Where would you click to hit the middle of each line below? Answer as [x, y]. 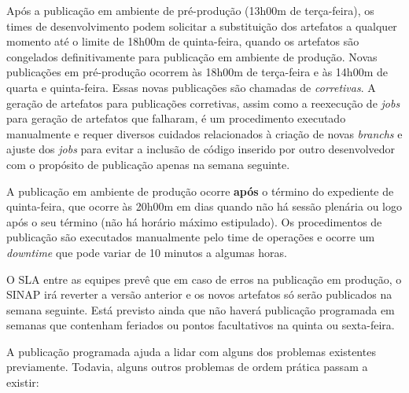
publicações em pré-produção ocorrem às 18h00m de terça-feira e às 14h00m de [197, 72]
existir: [23, 382]
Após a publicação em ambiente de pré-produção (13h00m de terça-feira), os [190, 10]
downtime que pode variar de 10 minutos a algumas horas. [147, 252]
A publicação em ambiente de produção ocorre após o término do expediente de [200, 191]
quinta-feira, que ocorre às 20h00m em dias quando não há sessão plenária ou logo [204, 206]
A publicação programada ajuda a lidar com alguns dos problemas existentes [191, 351]
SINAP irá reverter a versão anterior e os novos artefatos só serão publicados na [199, 294]
